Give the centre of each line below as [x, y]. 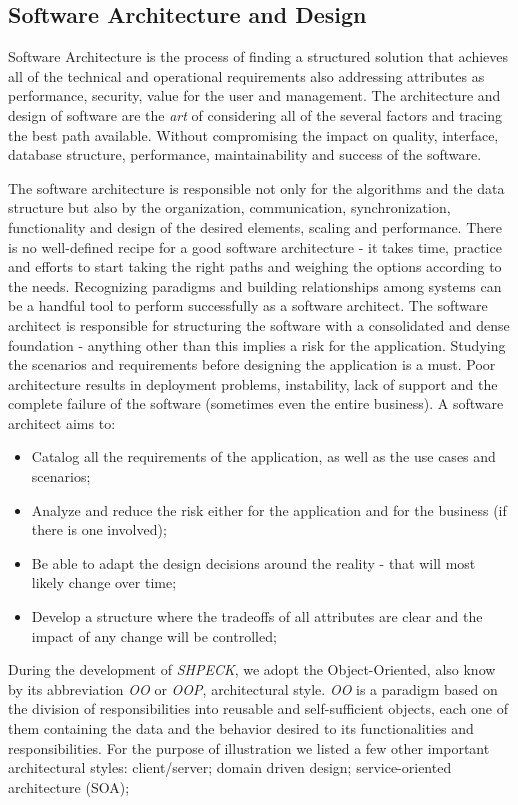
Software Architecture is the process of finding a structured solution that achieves [258, 56]
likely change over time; [104, 582]
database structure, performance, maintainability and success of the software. [245, 154]
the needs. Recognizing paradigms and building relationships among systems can [255, 285]
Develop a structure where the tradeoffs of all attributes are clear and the [257, 616]
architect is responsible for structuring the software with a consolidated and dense [259, 324]
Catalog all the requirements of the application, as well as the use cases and [263, 456]
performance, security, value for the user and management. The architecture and [254, 95]
